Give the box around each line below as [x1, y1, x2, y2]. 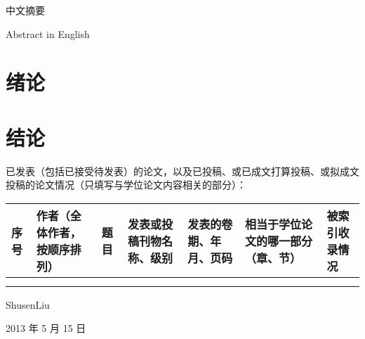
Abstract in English [6, 26, 90, 41]
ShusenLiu [6, 297, 50, 312]
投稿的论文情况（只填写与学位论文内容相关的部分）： [6, 177, 246, 192]
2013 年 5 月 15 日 [6, 321, 86, 335]
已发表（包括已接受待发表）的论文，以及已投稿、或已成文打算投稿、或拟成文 [6, 163, 359, 178]
